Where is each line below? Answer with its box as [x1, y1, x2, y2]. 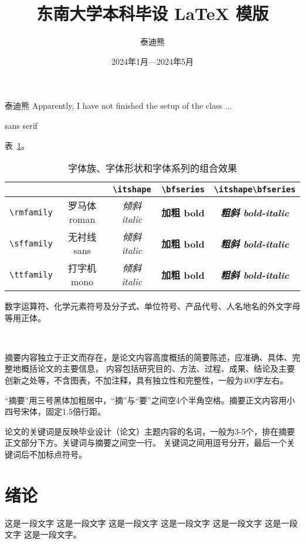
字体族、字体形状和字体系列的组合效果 [67, 161, 237, 175]
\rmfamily [9, 207, 53, 217]
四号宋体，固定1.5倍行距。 [5, 405, 106, 418]
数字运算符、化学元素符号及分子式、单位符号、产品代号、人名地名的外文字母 [5, 300, 300, 312]
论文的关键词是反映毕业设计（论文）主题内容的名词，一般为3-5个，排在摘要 [5, 425, 295, 437]
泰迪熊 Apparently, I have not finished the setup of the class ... [5, 99, 232, 112]
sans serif [5, 119, 38, 131]
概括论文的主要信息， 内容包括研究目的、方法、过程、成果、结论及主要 [21, 362, 295, 375]
